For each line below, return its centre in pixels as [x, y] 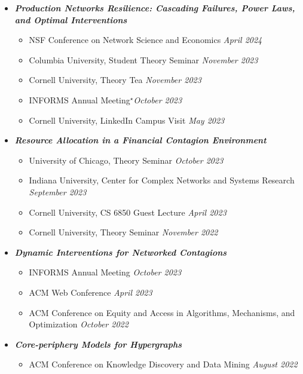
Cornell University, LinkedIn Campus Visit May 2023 [127, 120]
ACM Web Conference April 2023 [91, 292]
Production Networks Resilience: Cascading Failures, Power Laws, [155, 8]
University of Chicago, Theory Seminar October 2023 [126, 160]
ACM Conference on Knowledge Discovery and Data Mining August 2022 [163, 364]
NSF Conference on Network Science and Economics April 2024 [146, 40]
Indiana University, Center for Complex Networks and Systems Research [162, 180]
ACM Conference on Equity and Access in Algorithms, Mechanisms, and [162, 312]
